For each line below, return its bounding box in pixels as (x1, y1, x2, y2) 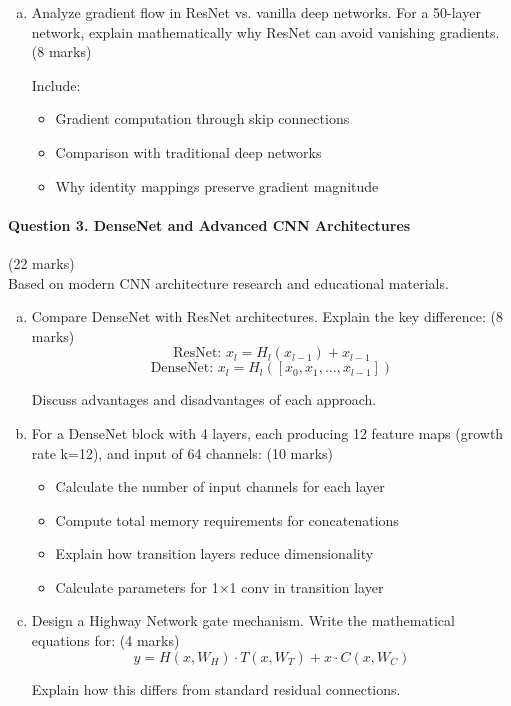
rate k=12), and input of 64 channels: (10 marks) (31, 442, 334, 463)
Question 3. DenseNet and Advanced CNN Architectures (8, 214, 411, 235)
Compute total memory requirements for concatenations (55, 509, 399, 530)
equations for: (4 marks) (31, 630, 180, 651)
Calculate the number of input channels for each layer (55, 476, 385, 497)
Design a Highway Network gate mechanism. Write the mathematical (31, 610, 455, 631)
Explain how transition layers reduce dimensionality (55, 543, 374, 564)
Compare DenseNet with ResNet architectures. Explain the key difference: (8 (31, 306, 503, 327)
